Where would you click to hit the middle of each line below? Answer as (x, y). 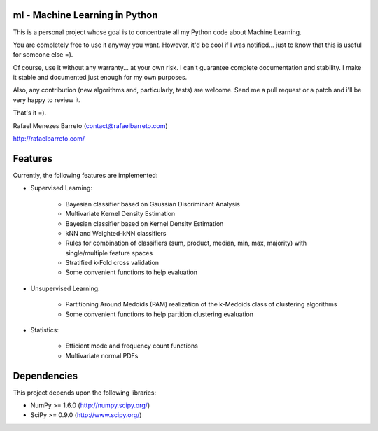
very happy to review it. (47, 100)
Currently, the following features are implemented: (85, 175)
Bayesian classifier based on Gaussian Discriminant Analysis (153, 204)
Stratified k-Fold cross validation (112, 263)
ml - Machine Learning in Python (85, 15)
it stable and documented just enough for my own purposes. (100, 78)
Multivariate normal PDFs (102, 355)
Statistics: (45, 330)
